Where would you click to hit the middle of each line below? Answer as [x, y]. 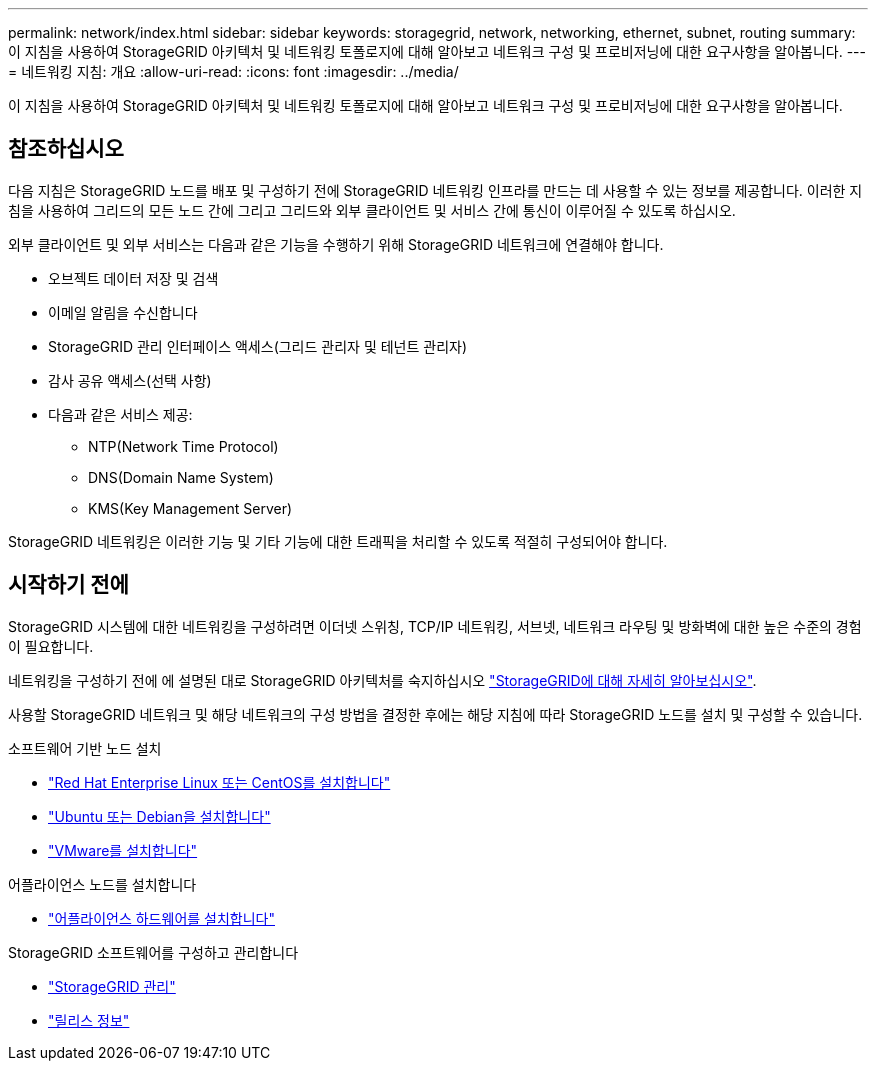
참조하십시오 [66, 149]
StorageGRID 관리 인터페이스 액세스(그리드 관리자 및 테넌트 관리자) [258, 346]
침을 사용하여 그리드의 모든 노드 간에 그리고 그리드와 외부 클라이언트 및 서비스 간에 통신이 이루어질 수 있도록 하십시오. [372, 210]
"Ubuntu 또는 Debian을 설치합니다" [159, 816]
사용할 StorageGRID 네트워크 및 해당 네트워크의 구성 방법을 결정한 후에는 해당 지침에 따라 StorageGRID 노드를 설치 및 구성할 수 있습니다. [435, 714]
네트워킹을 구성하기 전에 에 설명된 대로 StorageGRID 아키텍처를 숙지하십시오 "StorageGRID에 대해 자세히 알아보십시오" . [382, 680]
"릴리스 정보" [89, 1020]
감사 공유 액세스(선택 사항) [130, 380]
